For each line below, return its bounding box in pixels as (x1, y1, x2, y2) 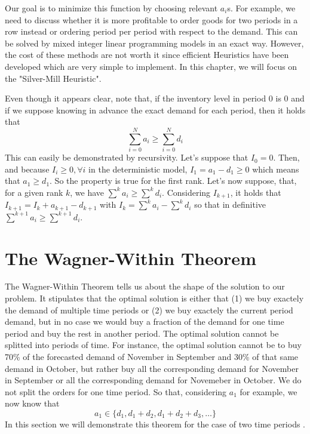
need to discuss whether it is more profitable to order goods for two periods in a (5, 13, 298, 26)
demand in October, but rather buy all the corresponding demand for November (5, 362, 299, 374)
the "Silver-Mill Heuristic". (5, 72, 102, 84)
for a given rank (5, 186, 63, 198)
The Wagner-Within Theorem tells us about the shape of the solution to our (5, 280, 285, 293)
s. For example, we (227, 2, 296, 14)
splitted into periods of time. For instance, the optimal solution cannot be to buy (5, 338, 302, 351)
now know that (5, 397, 60, 410)
